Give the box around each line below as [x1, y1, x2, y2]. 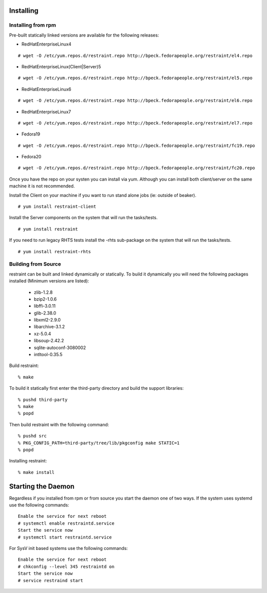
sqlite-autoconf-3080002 [34, 344, 86, 351]
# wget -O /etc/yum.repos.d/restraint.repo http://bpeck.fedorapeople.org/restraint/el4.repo [18, 52, 253, 58]
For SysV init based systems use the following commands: [9, 545, 128, 551]
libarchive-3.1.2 [34, 324, 65, 330]
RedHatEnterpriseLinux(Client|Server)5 [21, 63, 101, 69]
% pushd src [18, 433, 47, 439]
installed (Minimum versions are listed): [9, 278, 89, 284]
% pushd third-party [18, 397, 68, 403]
